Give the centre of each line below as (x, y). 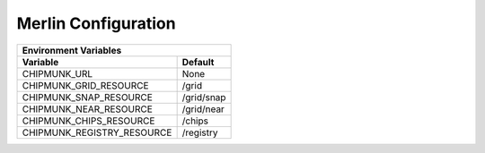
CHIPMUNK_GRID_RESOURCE (85, 85)
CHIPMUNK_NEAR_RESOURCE (87, 109)
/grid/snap (204, 97)
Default (198, 62)
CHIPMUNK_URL (57, 73)
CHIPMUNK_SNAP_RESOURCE (87, 97)
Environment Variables (72, 50)
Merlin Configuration (96, 23)
